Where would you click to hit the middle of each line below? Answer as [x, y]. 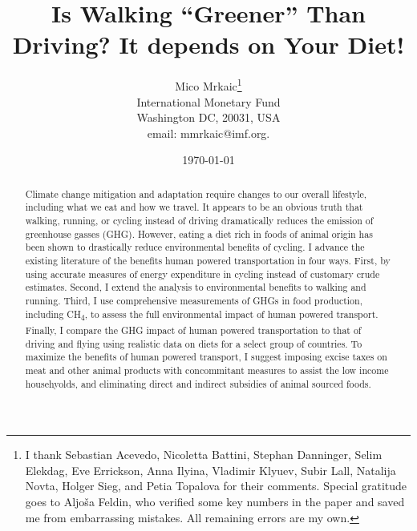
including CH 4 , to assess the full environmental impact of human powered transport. [202, 315]
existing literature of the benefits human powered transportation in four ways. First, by [208, 261]
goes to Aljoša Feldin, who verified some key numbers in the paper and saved [215, 501]
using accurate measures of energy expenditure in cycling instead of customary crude [202, 274]
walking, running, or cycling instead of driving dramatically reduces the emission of [199, 221]
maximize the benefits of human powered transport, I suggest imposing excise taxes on [206, 357]
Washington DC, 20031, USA [208, 117]
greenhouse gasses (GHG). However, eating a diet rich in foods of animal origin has [199, 233]
